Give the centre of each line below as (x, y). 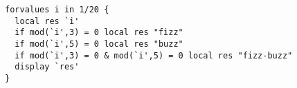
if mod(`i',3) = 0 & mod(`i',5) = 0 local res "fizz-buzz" (154, 55)
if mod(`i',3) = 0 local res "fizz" (99, 33)
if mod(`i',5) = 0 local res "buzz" (99, 44)
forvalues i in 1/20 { (57, 10)
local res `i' (47, 21)
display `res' (47, 67)
